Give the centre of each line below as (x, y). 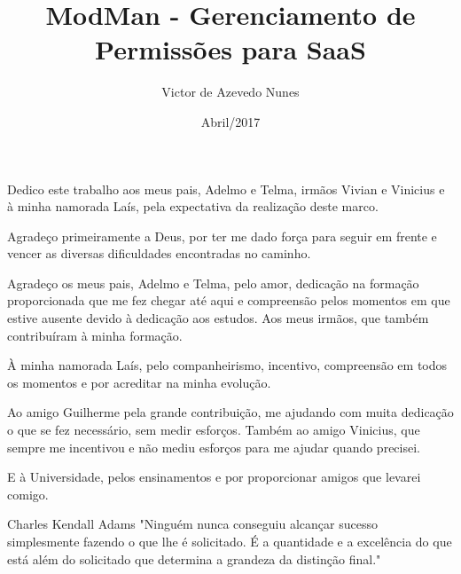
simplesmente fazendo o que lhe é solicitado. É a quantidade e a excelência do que (230, 541)
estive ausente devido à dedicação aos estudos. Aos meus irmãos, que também (218, 318)
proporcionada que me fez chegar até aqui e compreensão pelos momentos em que (229, 300)
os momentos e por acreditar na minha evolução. (139, 382)
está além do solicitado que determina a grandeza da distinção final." (194, 558)
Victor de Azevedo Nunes (230, 92)
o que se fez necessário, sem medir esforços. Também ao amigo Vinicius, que (214, 430)
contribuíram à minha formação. (95, 335)
